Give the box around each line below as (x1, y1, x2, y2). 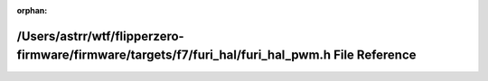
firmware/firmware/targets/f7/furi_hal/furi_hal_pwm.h (16, 48, 332, 63)
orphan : (16, 5, 48, 15)
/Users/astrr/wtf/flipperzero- (16, 28, 184, 44)
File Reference (333, 48, 417, 63)
